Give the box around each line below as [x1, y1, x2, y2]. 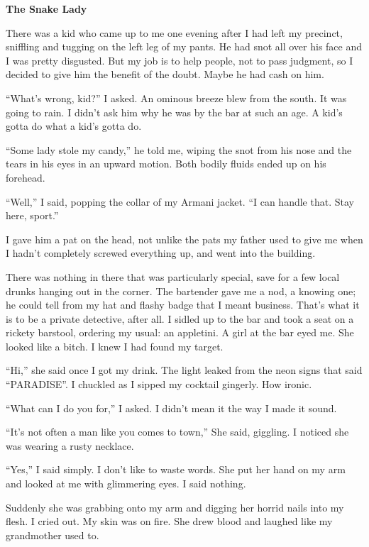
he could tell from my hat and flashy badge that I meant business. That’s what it [6, 297, 360, 312]
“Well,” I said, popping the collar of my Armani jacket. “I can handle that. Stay [6, 194, 354, 209]
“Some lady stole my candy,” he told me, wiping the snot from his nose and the [6, 142, 352, 157]
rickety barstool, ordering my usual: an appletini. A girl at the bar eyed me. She [6, 325, 354, 340]
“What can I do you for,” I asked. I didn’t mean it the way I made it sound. [6, 400, 337, 415]
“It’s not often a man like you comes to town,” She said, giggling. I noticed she [6, 424, 349, 439]
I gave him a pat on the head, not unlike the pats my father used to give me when [6, 231, 363, 246]
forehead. [6, 170, 45, 184]
